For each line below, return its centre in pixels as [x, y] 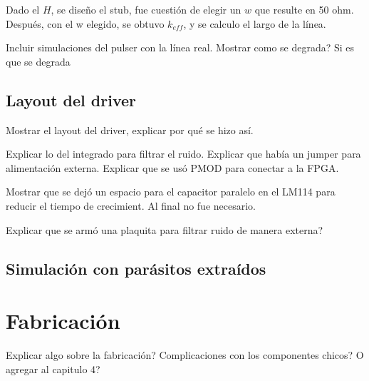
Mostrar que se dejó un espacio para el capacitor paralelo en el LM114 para [171, 192]
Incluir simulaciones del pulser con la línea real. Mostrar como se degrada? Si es [180, 47]
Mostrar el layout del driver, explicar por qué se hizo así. [130, 129]
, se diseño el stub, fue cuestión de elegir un [146, 9]
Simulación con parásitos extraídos [136, 268]
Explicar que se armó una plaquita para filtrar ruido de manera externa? [165, 229]
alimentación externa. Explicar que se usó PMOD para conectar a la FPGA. [172, 167]
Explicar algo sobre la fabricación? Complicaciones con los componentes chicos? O [185, 355]
